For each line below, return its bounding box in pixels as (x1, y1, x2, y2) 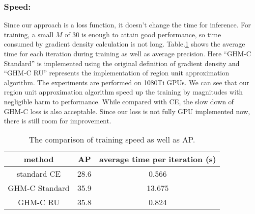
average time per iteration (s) (99, 153, 216, 165)
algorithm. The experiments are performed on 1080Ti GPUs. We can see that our (4, 77, 250, 87)
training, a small (4, 29, 54, 39)
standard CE (17, 167, 61, 179)
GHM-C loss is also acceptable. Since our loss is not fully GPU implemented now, (4, 106, 250, 116)
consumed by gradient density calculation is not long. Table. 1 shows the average (4, 39, 245, 49)
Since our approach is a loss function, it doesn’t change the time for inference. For (4, 20, 251, 30)
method (24, 153, 54, 165)
